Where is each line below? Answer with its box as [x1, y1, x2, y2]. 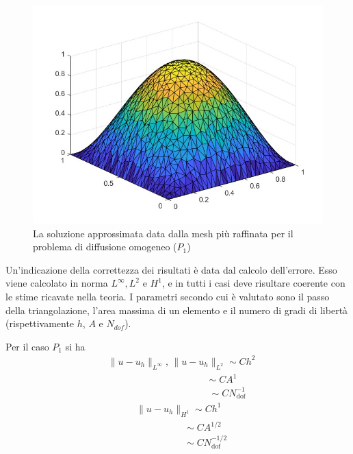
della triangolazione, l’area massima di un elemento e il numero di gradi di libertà [5, 302, 348, 317]
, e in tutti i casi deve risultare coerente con [161, 276, 345, 290]
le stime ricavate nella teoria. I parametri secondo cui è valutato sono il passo [5, 289, 330, 303]
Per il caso [5, 339, 49, 353]
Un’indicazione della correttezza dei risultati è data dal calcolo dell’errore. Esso [5, 262, 337, 276]
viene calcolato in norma [5, 276, 108, 290]
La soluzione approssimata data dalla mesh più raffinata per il [33, 226, 293, 240]
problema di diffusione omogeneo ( [33, 239, 177, 254]
